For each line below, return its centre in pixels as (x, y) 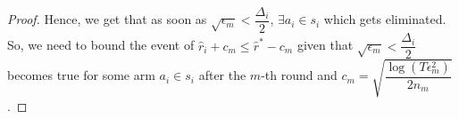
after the (222, 75)
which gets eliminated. (385, 19)
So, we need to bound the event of (101, 45)
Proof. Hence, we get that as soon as (107, 19)
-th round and (299, 75)
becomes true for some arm (81, 75)
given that (325, 45)
